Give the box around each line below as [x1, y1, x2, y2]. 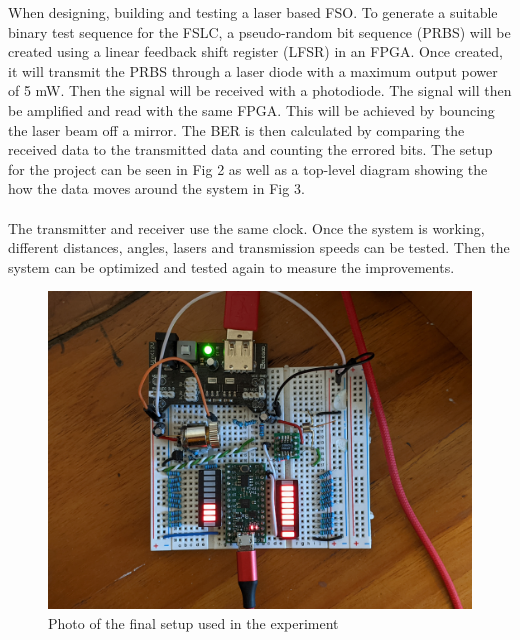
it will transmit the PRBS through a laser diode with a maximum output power [8, 60, 498, 81]
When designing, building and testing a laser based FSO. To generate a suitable [8, 2, 498, 22]
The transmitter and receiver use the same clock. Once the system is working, [8, 217, 485, 238]
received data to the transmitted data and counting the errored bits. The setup [8, 139, 493, 160]
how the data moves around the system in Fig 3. [8, 178, 305, 199]
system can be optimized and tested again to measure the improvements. [8, 256, 455, 277]
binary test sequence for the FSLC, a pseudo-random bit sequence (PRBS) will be [8, 21, 511, 42]
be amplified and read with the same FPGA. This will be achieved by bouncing [8, 99, 495, 120]
